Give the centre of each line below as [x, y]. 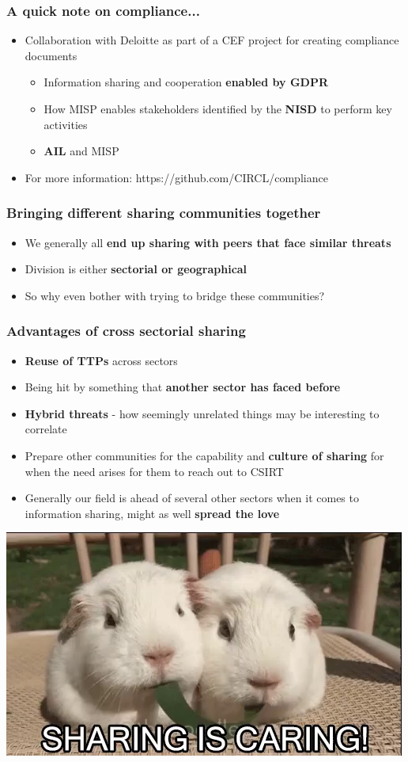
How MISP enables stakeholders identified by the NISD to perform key [218, 109]
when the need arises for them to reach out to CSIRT [154, 471]
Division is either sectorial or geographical [136, 269]
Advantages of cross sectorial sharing [126, 331]
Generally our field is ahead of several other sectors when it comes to [192, 498]
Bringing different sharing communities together [164, 213]
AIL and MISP [81, 151]
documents [51, 55]
